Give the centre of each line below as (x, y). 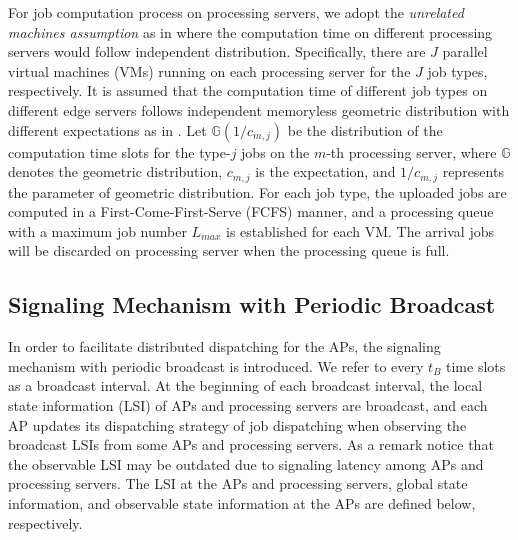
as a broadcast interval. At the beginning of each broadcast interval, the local (245, 385)
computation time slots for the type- (119, 151)
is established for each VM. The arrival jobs (360, 230)
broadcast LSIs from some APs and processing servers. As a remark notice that (251, 444)
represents (473, 171)
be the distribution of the (365, 129)
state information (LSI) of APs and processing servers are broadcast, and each (248, 404)
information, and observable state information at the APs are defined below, (242, 502)
